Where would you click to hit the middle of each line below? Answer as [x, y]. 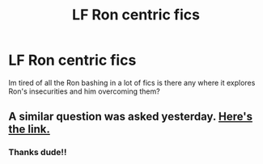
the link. [29, 130]
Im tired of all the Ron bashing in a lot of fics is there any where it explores [132, 82]
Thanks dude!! [38, 153]
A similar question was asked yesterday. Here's [131, 117]
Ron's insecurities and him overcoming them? [84, 91]
